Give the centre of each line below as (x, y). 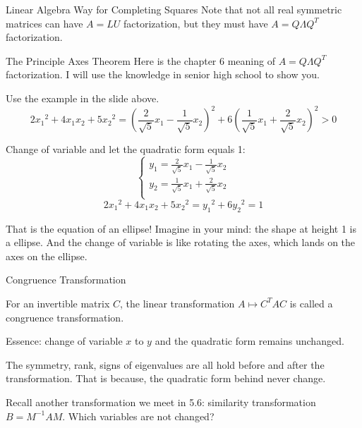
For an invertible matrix (58, 303)
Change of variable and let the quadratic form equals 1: (126, 149)
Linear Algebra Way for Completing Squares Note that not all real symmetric (174, 9)
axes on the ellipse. (47, 256)
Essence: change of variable (64, 341)
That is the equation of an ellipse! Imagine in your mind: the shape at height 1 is (181, 228)
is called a (311, 303)
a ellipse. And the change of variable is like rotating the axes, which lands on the (181, 242)
